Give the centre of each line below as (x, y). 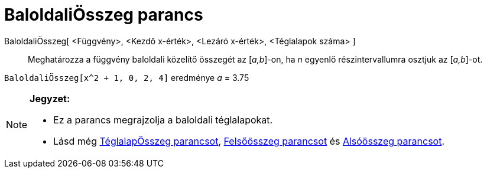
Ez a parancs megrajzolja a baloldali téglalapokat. (163, 120)
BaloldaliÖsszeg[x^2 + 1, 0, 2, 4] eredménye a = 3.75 (127, 77)
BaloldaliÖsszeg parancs (104, 15)
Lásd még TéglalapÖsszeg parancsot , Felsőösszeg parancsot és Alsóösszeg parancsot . (249, 141)
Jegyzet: (50, 98)
